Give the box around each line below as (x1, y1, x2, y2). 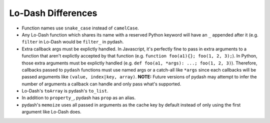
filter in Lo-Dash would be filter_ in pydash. (21, 39, 124, 45)
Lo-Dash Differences (9, 7, 97, 18)
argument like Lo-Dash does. (21, 109, 82, 115)
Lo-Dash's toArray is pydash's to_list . (21, 88, 108, 94)
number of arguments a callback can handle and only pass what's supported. (21, 80, 181, 87)
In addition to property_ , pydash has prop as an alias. (21, 95, 136, 101)
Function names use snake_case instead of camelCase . (21, 25, 139, 31)
